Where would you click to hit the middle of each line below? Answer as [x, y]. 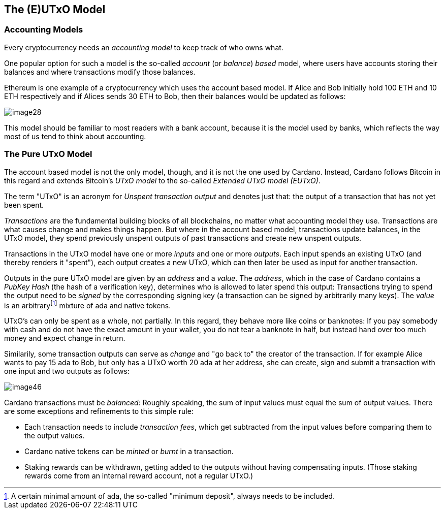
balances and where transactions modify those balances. [100, 72]
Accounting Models [44, 30]
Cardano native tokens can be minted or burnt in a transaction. [129, 452]
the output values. [55, 436]
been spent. [24, 205]
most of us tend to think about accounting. [75, 136]
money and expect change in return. [65, 338]
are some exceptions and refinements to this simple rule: [99, 411]
